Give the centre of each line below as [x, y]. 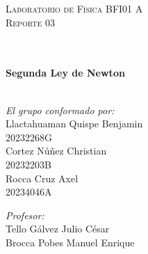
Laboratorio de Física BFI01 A [74, 8]
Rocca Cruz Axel [42, 178]
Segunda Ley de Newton [65, 73]
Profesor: [25, 215]
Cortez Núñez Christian [56, 151]
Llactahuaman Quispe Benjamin [74, 124]
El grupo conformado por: [60, 110]
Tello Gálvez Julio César [58, 229]
